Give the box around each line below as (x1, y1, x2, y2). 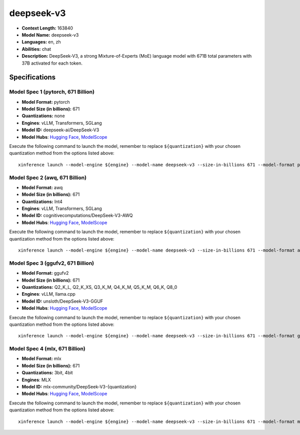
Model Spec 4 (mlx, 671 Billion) (9, 345, 86, 352)
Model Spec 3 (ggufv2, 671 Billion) (9, 260, 94, 267)
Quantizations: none (21, 113, 65, 119)
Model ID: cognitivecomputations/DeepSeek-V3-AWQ (21, 212, 133, 219)
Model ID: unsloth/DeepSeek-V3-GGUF (21, 298, 103, 304)
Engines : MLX (21, 376, 51, 383)
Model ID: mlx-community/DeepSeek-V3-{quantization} (21, 384, 137, 390)
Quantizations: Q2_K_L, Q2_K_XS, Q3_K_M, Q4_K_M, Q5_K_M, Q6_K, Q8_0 (21, 284, 177, 290)
